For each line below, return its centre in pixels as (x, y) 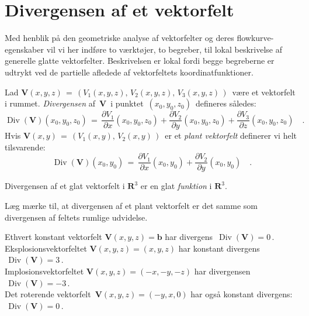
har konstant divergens (219, 248)
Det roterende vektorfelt (48, 294)
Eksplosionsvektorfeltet (46, 248)
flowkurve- (255, 38)
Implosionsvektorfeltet (44, 271)
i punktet (127, 103)
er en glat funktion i (176, 186)
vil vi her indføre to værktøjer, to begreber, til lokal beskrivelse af (164, 49)
